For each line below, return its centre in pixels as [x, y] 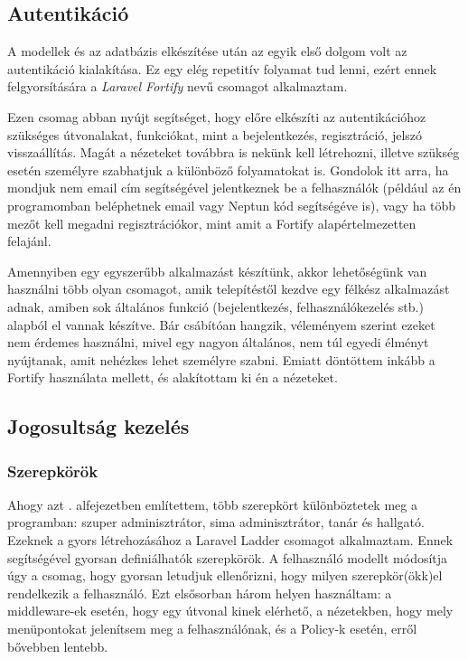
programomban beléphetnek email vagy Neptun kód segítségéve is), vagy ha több [232, 205]
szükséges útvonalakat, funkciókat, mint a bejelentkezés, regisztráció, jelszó [215, 134]
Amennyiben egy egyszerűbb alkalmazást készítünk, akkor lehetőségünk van [217, 271]
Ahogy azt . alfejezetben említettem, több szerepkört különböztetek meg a [212, 504]
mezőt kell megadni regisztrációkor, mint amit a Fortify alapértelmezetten [212, 223]
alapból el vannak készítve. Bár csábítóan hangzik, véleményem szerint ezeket [221, 324]
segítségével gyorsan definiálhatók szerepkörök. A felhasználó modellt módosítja [228, 557]
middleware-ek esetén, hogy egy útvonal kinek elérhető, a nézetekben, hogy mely [230, 611]
